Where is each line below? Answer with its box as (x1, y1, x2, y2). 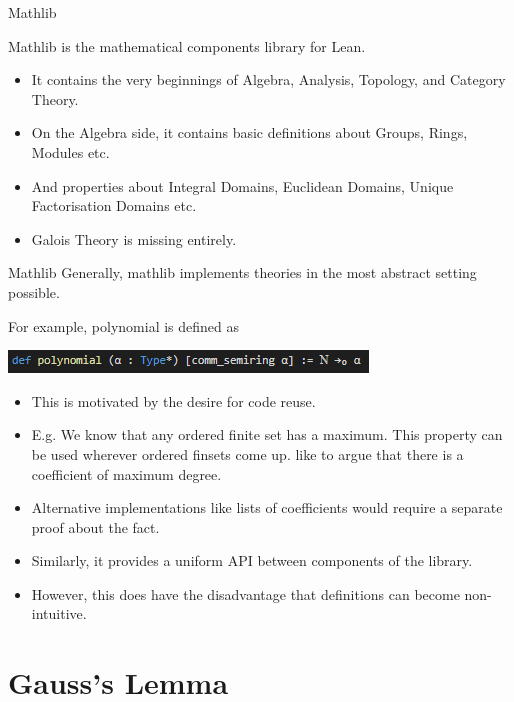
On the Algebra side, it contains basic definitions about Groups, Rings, (31, 122, 468, 143)
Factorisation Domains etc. (31, 195, 197, 216)
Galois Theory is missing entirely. (31, 228, 237, 249)
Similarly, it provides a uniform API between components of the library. (31, 550, 473, 571)
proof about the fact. (31, 516, 160, 537)
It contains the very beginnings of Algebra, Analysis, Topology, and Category (31, 69, 506, 90)
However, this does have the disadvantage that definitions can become (31, 583, 460, 604)
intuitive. (31, 603, 87, 624)
